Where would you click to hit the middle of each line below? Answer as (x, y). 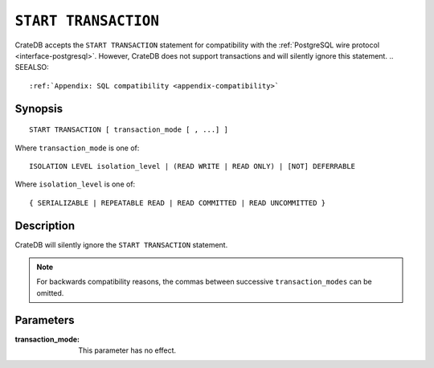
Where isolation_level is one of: (75, 184)
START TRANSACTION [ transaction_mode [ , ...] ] (129, 130)
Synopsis (39, 108)
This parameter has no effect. (127, 350)
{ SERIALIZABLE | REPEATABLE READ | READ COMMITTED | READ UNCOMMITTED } (178, 202)
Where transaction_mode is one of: (77, 148)
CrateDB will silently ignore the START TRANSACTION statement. (121, 244)
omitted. (50, 292)
